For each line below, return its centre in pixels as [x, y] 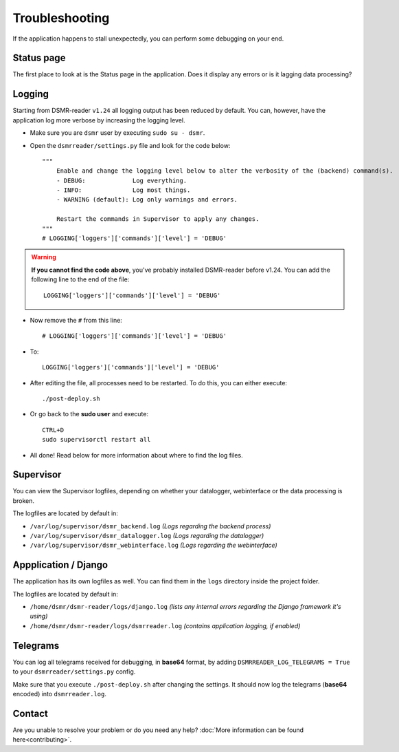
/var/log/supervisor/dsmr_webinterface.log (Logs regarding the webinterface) [153, 545]
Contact [30, 713]
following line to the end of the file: [80, 279]
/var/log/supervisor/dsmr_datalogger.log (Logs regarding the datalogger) [147, 535]
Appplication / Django [60, 565]
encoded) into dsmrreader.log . [59, 694]
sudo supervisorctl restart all [96, 440]
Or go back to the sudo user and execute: [89, 414]
